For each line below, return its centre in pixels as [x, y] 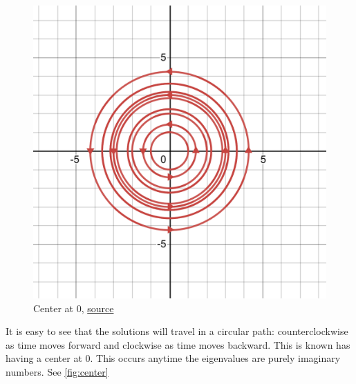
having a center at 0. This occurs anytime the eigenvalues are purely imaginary [173, 358]
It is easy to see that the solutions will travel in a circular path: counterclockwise [177, 331]
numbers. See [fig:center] [57, 371]
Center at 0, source [74, 308]
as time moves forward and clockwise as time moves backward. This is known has [178, 344]
